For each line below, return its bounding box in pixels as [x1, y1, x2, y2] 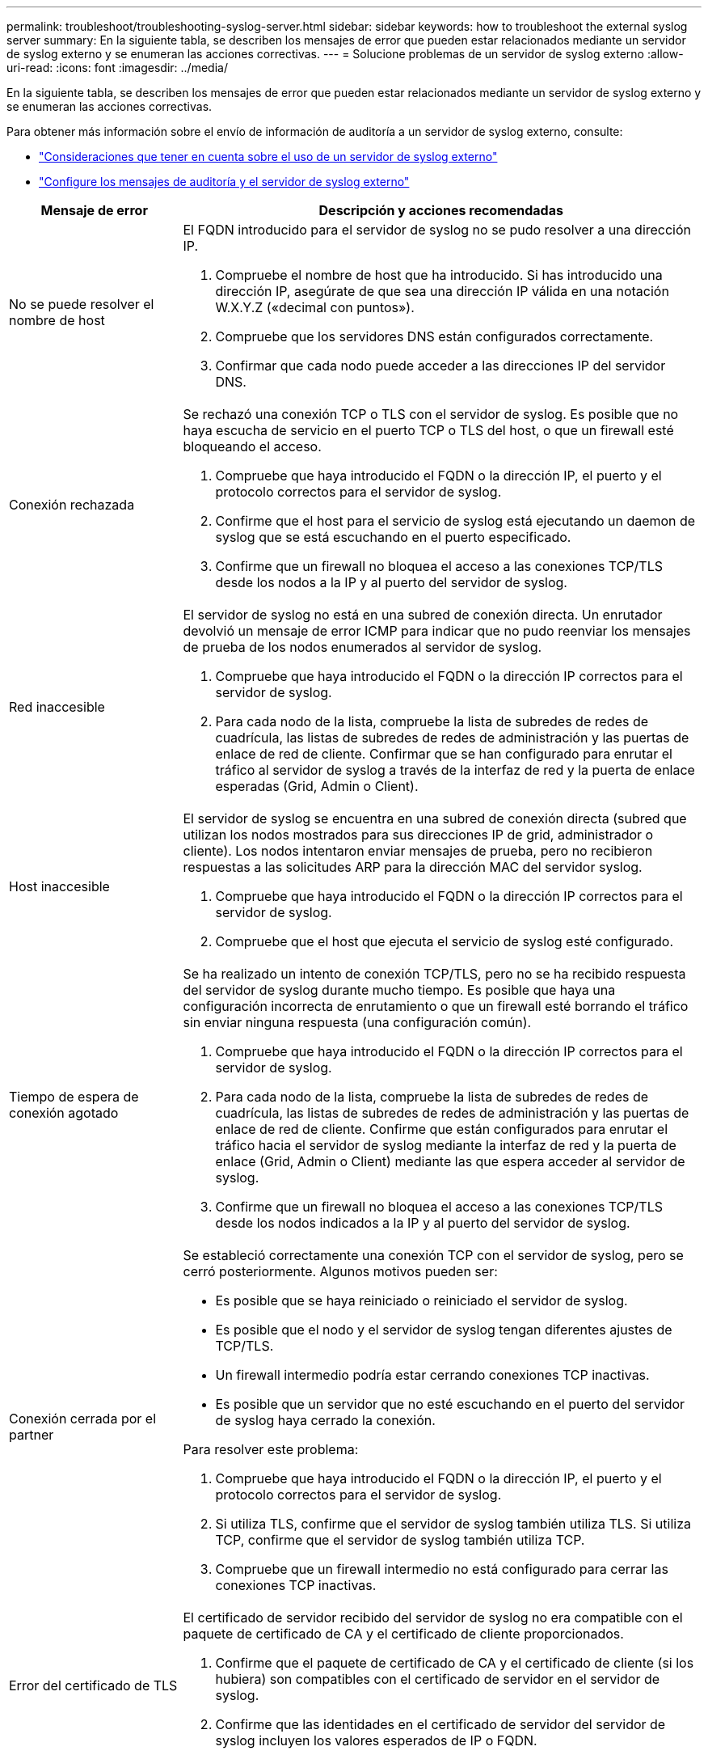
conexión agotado [9, 1105, 119, 1121]
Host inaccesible [9, 878, 110, 894]
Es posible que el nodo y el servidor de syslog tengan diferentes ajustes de [215, 1322, 672, 1338]
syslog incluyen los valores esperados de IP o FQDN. [215, 1732, 537, 1749]
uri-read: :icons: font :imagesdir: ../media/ [6, 61, 228, 74]
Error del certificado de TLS [9, 1677, 178, 1694]
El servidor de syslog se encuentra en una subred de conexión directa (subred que [183, 810, 687, 827]
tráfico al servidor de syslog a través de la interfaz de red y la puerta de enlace [215, 762, 695, 778]
